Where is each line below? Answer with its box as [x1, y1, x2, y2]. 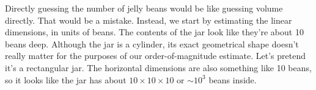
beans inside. [208, 73, 257, 86]
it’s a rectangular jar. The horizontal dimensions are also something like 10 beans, [5, 61, 312, 74]
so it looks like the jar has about [5, 73, 127, 86]
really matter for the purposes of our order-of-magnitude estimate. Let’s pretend [5, 49, 306, 62]
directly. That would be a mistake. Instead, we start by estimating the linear [5, 13, 292, 26]
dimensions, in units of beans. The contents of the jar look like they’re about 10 [5, 26, 304, 38]
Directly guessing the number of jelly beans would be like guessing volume [5, 2, 283, 14]
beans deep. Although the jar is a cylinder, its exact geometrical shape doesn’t [5, 37, 299, 50]
